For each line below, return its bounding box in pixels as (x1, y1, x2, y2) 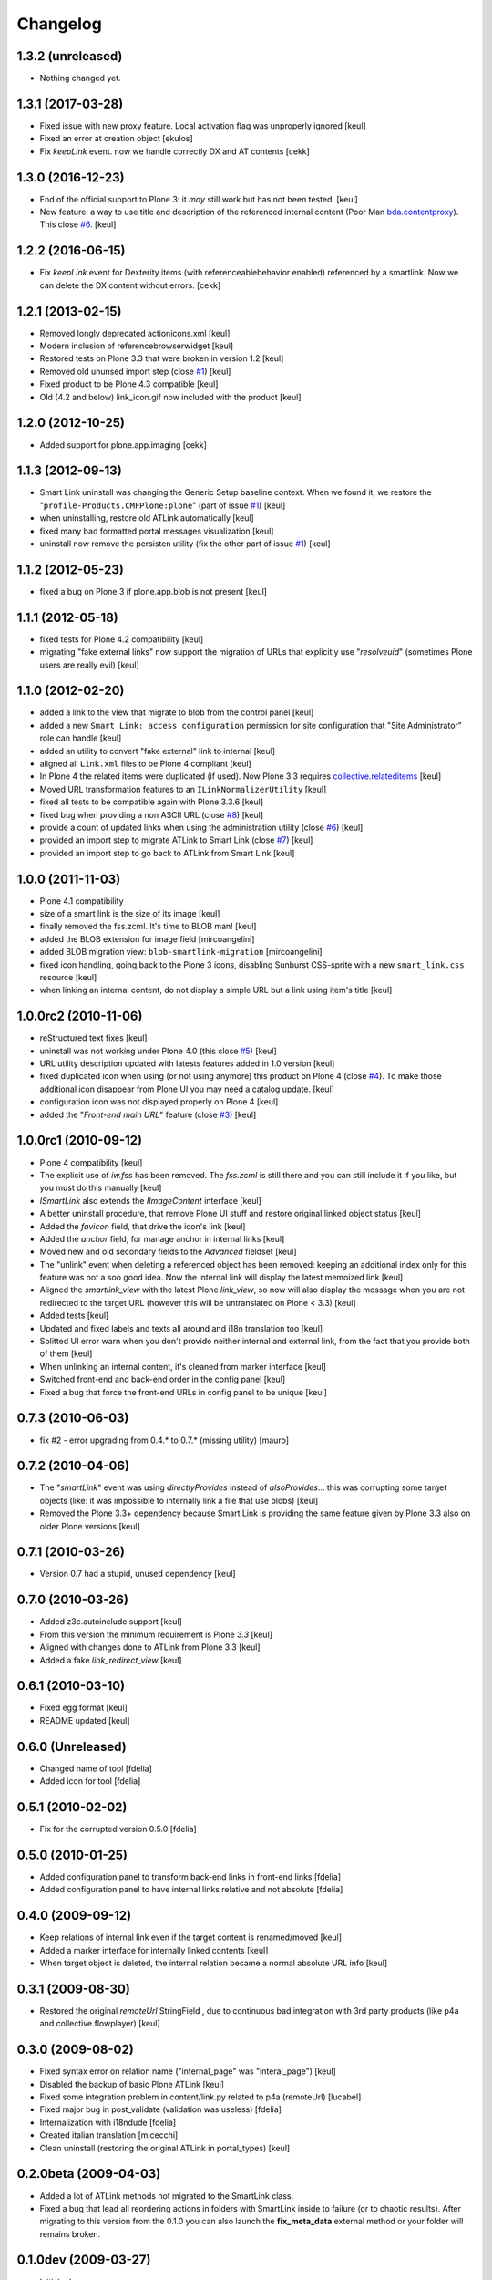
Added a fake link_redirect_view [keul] (39, 1654, 182, 1665)
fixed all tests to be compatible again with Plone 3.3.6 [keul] (39, 796, 264, 807)
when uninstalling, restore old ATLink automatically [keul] (39, 513, 254, 523)
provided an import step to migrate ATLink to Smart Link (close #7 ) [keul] (39, 834, 313, 845)
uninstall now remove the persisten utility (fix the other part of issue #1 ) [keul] (39, 538, 332, 549)
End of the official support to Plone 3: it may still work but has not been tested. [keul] (39, 193, 359, 204)
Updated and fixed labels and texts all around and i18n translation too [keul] (39, 1322, 323, 1333)
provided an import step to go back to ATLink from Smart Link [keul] (39, 847, 295, 858)
